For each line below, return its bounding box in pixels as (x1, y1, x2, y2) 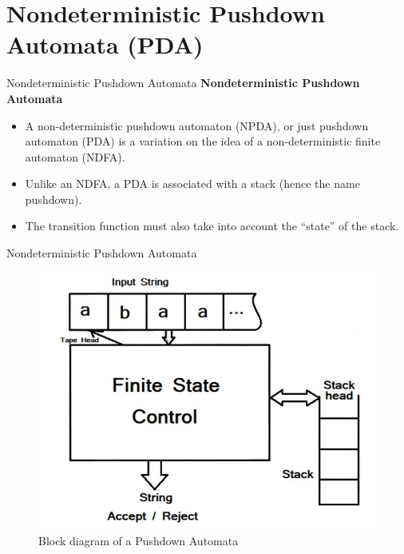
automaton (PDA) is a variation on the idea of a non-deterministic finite (25, 133, 381, 149)
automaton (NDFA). (25, 148, 125, 165)
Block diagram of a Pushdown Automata (38, 532, 239, 548)
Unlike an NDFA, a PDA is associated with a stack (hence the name (25, 175, 360, 192)
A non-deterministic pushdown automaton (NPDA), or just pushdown (25, 117, 369, 134)
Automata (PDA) (6, 28, 204, 61)
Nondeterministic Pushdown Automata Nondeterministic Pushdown (6, 74, 360, 91)
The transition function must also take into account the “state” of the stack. (25, 217, 399, 234)
